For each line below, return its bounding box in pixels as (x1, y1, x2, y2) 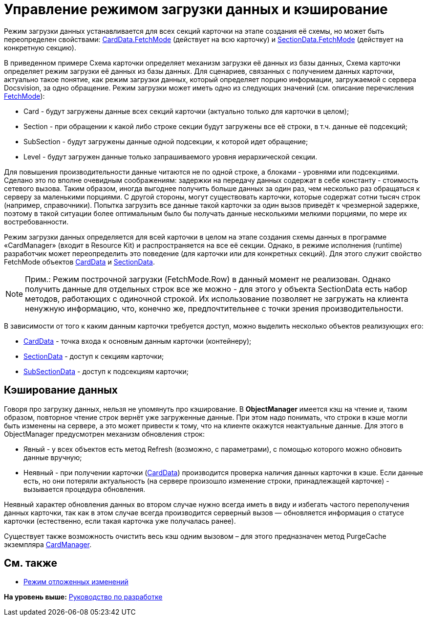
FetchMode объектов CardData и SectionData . (4, 257, 155, 266)
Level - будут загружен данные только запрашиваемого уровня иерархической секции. (23, 152, 318, 161)
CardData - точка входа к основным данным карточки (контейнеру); (23, 336, 252, 345)
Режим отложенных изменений (23, 577, 128, 586)
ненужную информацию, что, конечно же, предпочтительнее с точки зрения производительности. (25, 303, 404, 313)
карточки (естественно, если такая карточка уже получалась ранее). (4, 516, 236, 525)
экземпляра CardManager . (4, 540, 92, 549)
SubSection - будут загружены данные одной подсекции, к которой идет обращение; (23, 137, 308, 146)
